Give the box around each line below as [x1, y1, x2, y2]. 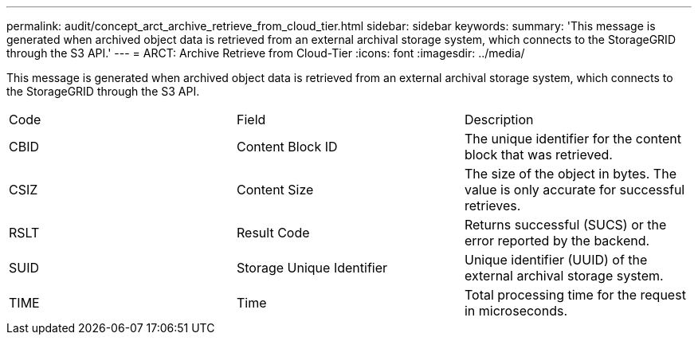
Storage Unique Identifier [236, 260, 388, 276]
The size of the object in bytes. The [464, 166, 676, 182]
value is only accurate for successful [464, 182, 685, 198]
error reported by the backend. [464, 233, 650, 249]
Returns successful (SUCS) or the [464, 217, 667, 233]
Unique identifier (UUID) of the [464, 252, 648, 268]
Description [464, 112, 534, 127]
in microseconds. [464, 303, 567, 319]
